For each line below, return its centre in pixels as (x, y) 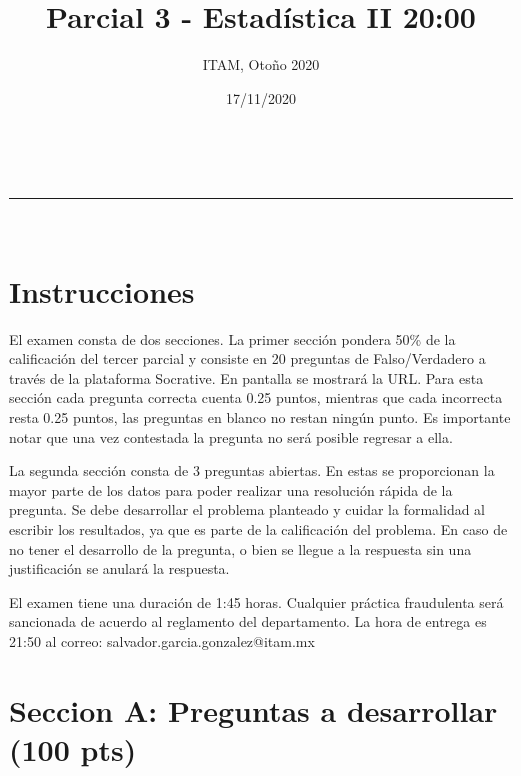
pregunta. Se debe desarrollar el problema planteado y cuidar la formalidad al (247, 509)
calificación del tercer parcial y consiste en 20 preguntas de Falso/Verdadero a (247, 358)
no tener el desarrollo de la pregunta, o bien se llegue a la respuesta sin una (240, 548)
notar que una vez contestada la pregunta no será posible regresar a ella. (231, 436)
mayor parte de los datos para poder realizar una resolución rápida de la (231, 489)
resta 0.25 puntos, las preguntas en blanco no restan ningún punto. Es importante (260, 417)
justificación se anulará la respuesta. (119, 568)
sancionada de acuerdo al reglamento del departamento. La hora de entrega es (248, 621)
